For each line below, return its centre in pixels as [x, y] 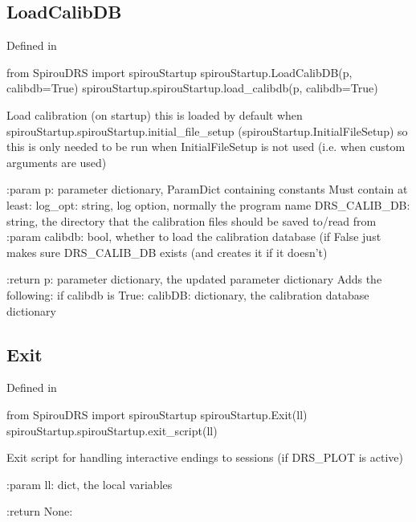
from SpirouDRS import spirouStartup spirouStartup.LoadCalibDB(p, [179, 72]
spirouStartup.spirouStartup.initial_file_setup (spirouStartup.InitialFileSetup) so [207, 130]
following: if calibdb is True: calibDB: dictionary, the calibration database [188, 294]
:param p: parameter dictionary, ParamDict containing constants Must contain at [207, 189]
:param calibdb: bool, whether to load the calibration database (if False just [194, 237]
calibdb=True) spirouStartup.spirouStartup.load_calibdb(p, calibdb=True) [192, 88]
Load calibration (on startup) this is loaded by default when [155, 114]
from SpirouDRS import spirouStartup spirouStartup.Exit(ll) [157, 414]
